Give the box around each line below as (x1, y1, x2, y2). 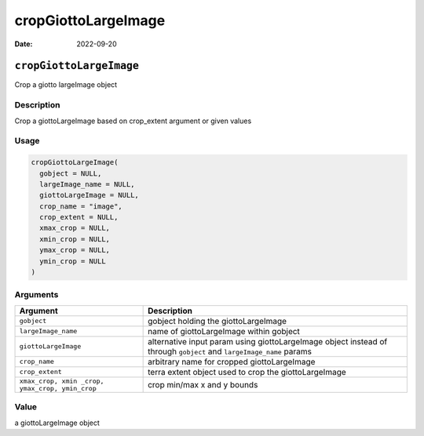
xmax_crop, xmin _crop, (19, 376, 104, 385)
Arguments (14, 289, 59, 300)
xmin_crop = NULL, (39, 234, 110, 243)
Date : (14, 39, 33, 49)
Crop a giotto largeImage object (14, 80, 118, 89)
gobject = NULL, (39, 169, 102, 178)
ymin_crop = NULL (39, 256, 106, 266)
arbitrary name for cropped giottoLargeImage (148, 356, 316, 367)
